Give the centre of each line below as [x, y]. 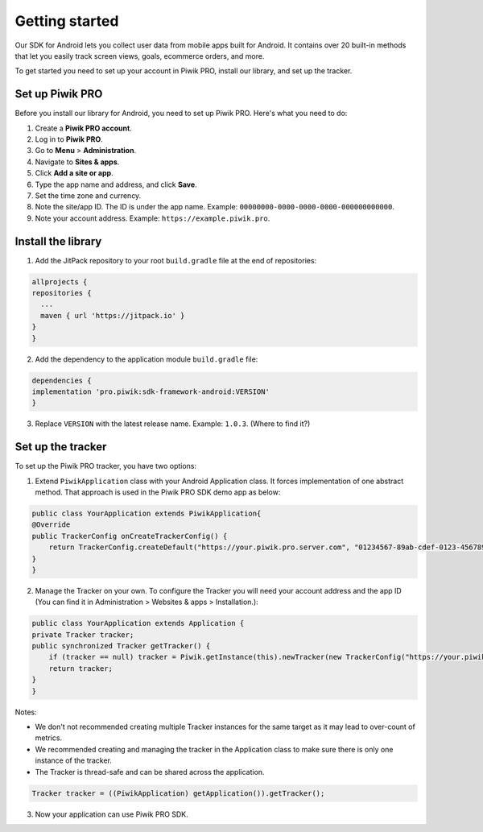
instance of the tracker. [74, 760]
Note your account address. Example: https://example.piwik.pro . [153, 218]
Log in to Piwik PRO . [69, 139]
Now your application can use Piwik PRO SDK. [111, 814]
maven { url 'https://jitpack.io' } [113, 315]
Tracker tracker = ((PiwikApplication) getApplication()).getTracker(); [178, 793]
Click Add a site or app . [74, 173]
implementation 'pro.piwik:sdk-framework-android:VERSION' [151, 391]
